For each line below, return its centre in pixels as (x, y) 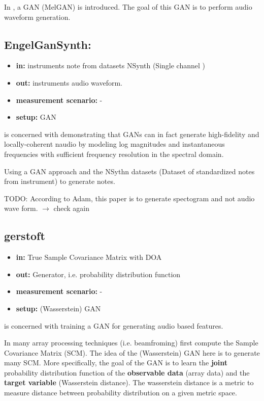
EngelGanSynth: (48, 44)
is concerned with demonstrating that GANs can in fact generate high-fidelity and (132, 134)
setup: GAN (36, 117)
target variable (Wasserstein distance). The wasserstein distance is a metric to (129, 382)
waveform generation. (37, 17)
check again (71, 208)
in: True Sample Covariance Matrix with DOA (89, 257)
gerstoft (25, 236)
